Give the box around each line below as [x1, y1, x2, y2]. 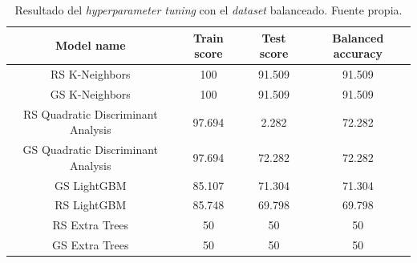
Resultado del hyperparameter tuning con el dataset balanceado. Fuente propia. [14, 2, 403, 18]
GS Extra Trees [52, 237, 129, 253]
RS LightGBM [55, 196, 127, 213]
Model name [55, 37, 126, 54]
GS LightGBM [54, 176, 127, 193]
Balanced [332, 29, 384, 46]
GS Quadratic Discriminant [22, 141, 159, 158]
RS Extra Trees [52, 216, 129, 233]
